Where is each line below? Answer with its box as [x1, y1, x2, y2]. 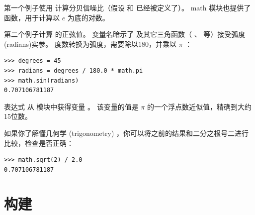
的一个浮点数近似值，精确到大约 [147, 101, 252, 111]
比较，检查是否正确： [4, 137, 74, 148]
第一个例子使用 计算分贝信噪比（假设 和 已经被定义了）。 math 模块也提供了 [4, 2, 251, 12]
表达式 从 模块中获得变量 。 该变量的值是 [4, 101, 139, 111]
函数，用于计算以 [4, 12, 60, 22]
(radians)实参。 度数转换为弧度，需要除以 [4, 38, 139, 49]
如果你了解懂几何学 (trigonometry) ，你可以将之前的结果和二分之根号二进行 [4, 127, 249, 138]
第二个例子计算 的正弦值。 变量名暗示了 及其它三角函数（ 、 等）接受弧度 [4, 29, 246, 39]
